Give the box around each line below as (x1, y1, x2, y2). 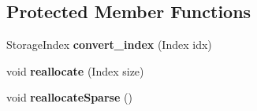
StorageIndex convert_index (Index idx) (6, 36, 212, 53)
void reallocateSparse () (6, 89, 132, 105)
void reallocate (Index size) (6, 62, 144, 79)
